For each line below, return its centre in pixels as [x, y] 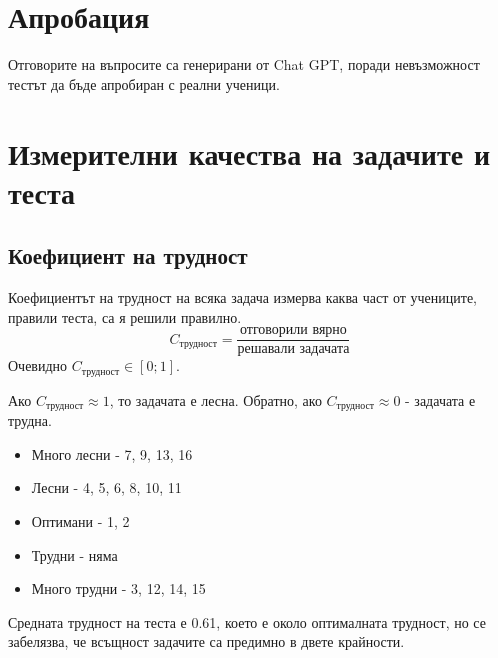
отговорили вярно [293, 330]
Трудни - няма [74, 554]
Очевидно [38, 365]
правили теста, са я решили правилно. [125, 316]
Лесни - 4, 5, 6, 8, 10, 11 [106, 487]
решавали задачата [293, 349]
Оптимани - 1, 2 [80, 521]
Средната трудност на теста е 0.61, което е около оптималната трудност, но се [247, 621]
